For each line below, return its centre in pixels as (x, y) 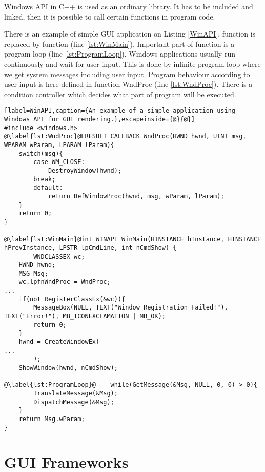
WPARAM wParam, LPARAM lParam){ (59, 145)
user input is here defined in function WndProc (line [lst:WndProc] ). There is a (128, 84)
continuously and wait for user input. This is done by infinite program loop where (132, 63)
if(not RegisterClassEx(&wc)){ (72, 299)
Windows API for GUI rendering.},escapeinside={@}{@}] (100, 119)
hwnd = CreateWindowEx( (59, 342)
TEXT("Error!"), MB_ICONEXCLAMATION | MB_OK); (85, 316)
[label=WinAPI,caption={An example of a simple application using (120, 111)
